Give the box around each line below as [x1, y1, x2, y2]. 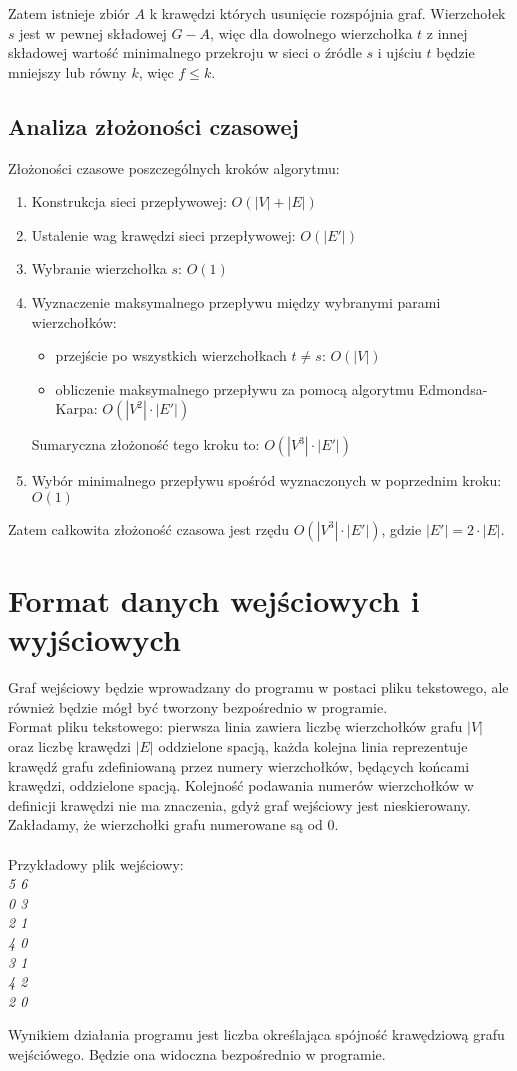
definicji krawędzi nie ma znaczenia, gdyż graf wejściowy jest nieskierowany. [8, 794, 471, 815]
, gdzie [381, 518, 422, 539]
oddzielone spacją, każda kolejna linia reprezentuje [158, 736, 468, 757]
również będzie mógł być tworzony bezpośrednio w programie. [8, 696, 388, 717]
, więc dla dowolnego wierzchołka [210, 22, 413, 43]
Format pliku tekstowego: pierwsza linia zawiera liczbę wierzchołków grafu [8, 716, 463, 737]
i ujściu [377, 42, 422, 63]
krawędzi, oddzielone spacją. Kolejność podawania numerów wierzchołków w [8, 775, 474, 796]
